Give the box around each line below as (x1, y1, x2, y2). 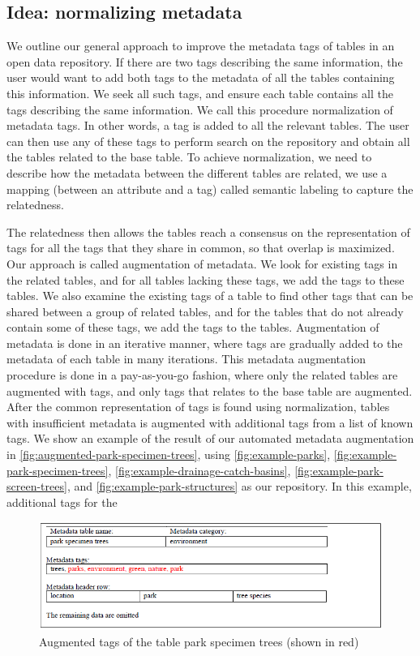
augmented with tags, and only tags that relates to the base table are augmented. (6, 382, 413, 399)
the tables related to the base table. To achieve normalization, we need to (6, 148, 372, 165)
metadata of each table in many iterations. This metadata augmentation (6, 350, 366, 367)
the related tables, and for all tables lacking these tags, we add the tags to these (6, 271, 405, 288)
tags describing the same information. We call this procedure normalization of (6, 101, 393, 118)
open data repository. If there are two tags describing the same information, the (6, 53, 403, 70)
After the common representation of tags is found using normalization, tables (6, 398, 390, 415)
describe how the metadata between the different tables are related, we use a (6, 164, 388, 181)
